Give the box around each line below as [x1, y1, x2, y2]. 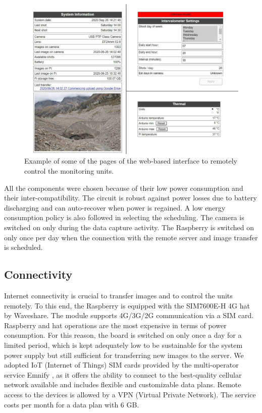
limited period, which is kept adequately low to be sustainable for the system [4, 339, 243, 350]
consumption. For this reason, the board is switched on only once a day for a [4, 330, 242, 340]
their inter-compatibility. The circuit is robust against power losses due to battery [4, 192, 257, 203]
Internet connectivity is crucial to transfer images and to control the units [4, 290, 233, 301]
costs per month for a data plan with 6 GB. [4, 399, 139, 409]
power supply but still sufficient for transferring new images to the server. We [4, 349, 244, 360]
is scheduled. [4, 242, 43, 252]
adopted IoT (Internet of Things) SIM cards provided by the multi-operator [4, 359, 239, 370]
